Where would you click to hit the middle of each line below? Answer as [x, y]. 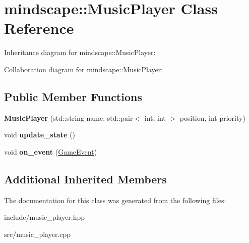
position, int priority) [212, 117]
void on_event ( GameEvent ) [51, 151]
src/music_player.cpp [38, 234]
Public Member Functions [73, 96]
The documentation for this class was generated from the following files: [115, 200]
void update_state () [40, 135]
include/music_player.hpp [44, 217]
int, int [155, 117]
